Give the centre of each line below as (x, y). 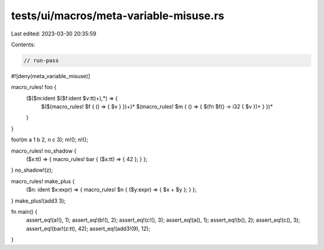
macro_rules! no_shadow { (44, 151)
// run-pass (41, 60)
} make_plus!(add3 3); (38, 201)
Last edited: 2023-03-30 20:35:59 (54, 34)
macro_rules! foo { (34, 87)
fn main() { (24, 212)
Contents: (23, 44)
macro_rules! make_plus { (43, 181)
